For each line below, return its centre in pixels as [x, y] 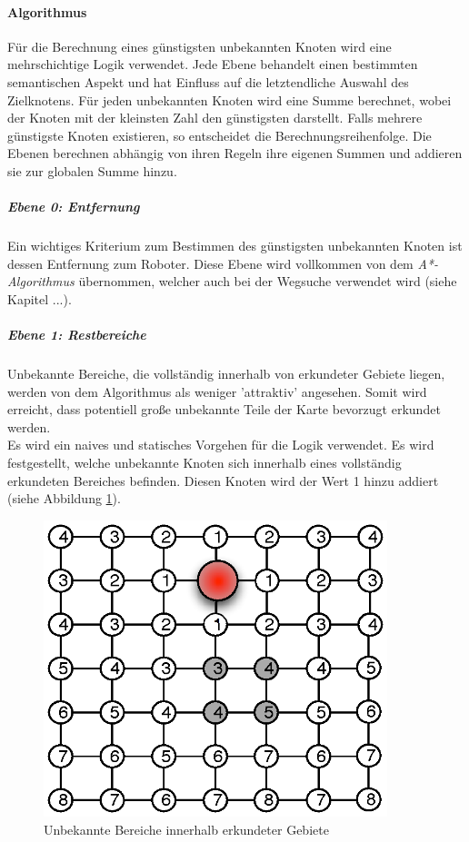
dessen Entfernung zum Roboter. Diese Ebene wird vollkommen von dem [210, 263]
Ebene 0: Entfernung [74, 207]
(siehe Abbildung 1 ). [64, 498]
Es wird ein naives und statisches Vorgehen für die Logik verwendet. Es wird [221, 445]
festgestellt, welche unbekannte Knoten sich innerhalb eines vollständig [205, 463]
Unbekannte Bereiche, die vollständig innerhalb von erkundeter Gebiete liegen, [226, 374]
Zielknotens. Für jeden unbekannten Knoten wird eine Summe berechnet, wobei [230, 99]
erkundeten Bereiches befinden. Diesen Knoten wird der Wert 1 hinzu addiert [223, 480]
